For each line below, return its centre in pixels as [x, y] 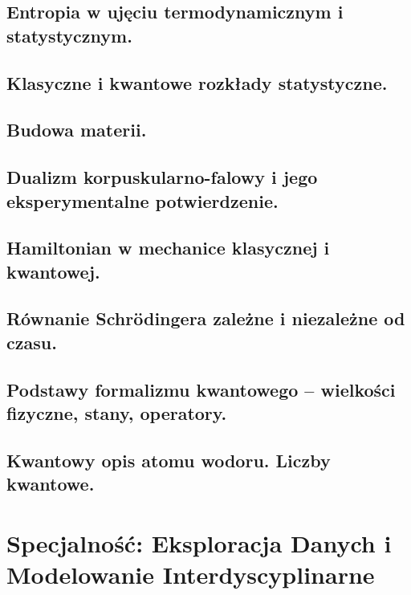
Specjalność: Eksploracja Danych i [199, 542]
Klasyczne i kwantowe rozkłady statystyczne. [197, 82]
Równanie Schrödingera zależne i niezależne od [206, 318]
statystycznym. [69, 35]
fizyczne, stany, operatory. [117, 413]
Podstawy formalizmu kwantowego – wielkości [201, 389]
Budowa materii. [77, 130]
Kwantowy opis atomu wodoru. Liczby [169, 460]
